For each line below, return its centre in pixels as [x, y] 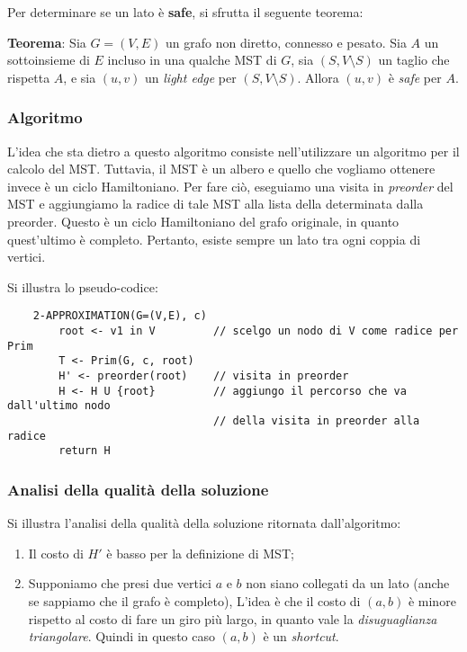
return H [85, 451]
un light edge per [191, 77]
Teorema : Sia [47, 42]
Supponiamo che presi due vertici [120, 583]
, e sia [80, 77]
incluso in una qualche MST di [192, 60]
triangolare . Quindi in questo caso [121, 636]
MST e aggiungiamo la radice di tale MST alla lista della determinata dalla [216, 204]
